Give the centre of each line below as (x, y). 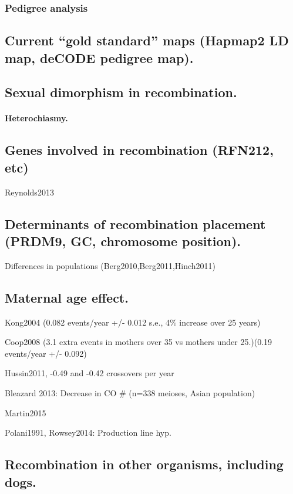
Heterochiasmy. (36, 118)
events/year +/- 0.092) (46, 353)
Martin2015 (26, 412)
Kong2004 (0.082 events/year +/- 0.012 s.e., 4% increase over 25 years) (133, 322)
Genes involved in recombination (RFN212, (139, 150)
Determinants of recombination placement (135, 223)
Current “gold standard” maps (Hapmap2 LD (147, 40)
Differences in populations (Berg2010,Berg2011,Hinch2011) (110, 265)
